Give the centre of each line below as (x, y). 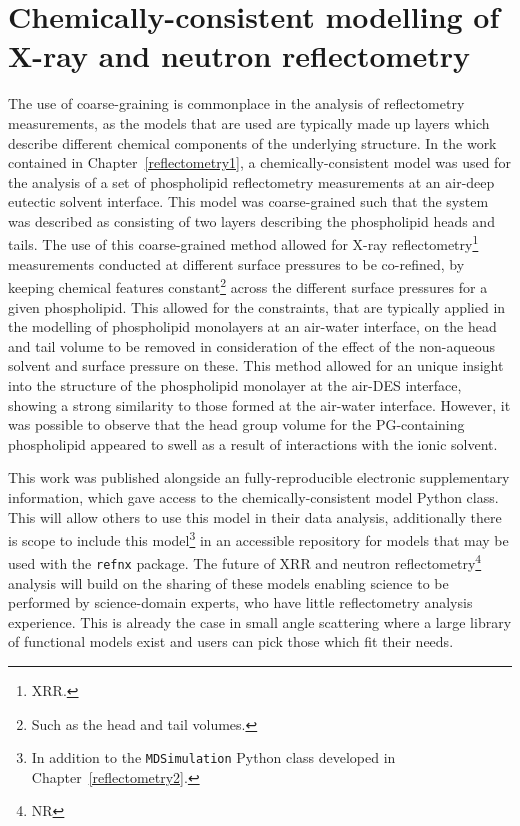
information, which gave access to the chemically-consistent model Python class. (253, 496)
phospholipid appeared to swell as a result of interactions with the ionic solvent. (253, 443)
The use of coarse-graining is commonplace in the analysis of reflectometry (236, 103)
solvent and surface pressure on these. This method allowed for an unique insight (256, 365)
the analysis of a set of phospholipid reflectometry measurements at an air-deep (251, 181)
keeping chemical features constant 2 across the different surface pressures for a (248, 285)
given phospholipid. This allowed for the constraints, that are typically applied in (257, 306)
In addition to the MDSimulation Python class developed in (213, 757)
